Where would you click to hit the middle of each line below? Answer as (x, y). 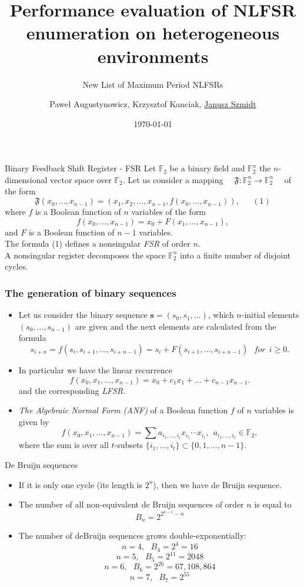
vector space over (81, 179)
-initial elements (270, 315)
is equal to (273, 504)
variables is (274, 410)
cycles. (16, 266)
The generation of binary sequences (91, 292)
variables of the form (169, 212)
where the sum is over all (64, 445)
